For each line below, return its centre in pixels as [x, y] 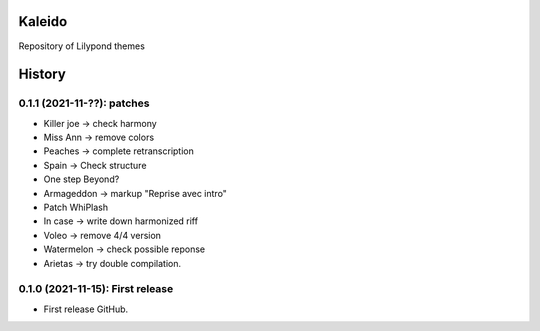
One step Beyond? [81, 179]
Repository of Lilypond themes [81, 46]
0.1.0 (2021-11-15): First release [96, 289]
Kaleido [43, 21]
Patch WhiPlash [76, 207]
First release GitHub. [86, 309]
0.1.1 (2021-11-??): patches [84, 103]
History [42, 74]
